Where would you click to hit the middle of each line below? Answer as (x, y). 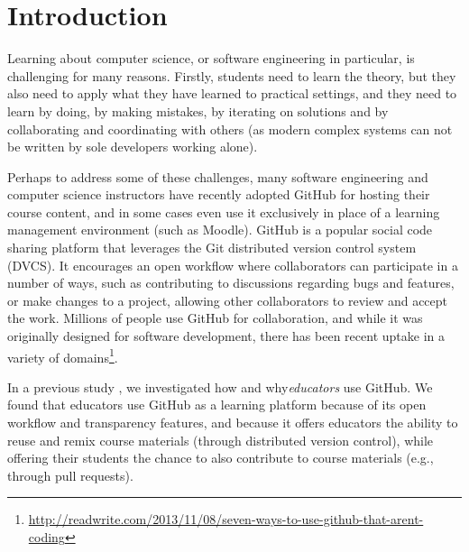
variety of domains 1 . (63, 355)
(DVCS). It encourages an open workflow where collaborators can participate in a (233, 265)
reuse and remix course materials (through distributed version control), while (221, 440)
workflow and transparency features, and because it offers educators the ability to (233, 423)
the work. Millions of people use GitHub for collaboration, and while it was (215, 318)
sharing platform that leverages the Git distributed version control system (212, 248)
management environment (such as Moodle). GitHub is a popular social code (220, 230)
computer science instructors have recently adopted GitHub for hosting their (219, 194)
